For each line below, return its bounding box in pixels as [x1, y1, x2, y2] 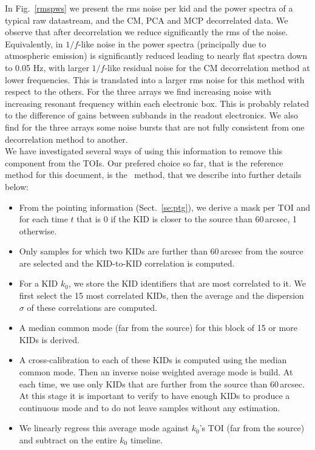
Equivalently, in [5, 37, 63, 50]
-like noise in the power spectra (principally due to [78, 37, 266, 50]
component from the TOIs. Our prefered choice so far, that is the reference [5, 156, 283, 169]
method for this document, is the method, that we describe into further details [5, 168, 302, 181]
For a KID [19, 277, 58, 290]
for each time [19, 213, 68, 225]
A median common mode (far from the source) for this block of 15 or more [19, 321, 297, 334]
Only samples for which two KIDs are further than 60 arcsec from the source [19, 245, 303, 257]
